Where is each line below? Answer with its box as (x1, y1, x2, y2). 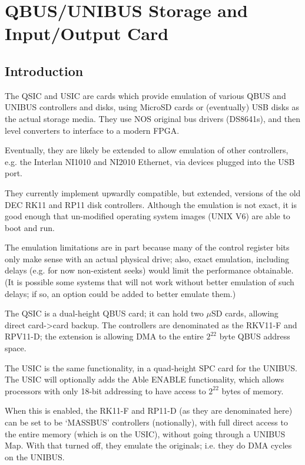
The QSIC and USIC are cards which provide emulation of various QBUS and (5, 89, 286, 101)
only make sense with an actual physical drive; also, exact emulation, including (5, 252, 289, 265)
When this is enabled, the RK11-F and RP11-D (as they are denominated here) (5, 404, 293, 417)
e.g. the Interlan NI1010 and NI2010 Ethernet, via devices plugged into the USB (5, 155, 295, 167)
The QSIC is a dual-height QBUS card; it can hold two (5, 307, 204, 319)
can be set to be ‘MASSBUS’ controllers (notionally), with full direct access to (5, 416, 288, 428)
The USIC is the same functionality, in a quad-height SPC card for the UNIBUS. (5, 361, 297, 374)
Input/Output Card (5, 21, 169, 45)
